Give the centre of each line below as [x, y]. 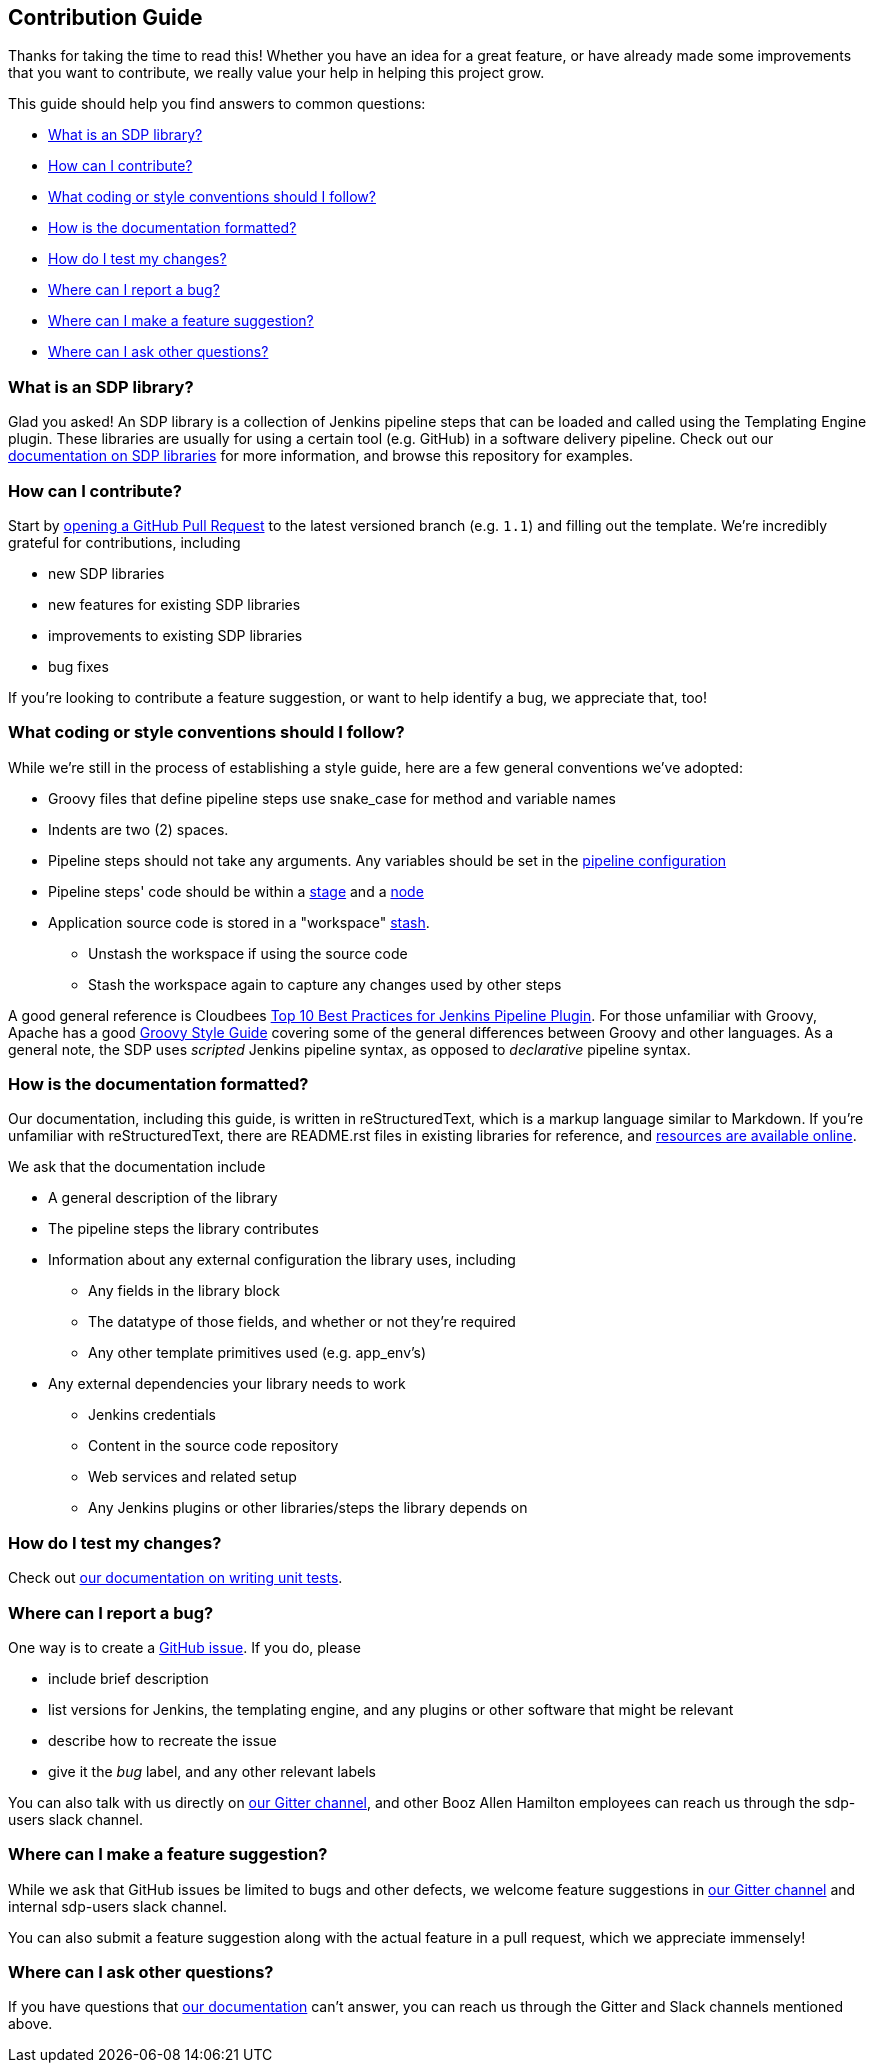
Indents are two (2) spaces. [138, 829]
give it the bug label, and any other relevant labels [212, 1771]
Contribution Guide [105, 17]
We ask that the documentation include [137, 1167]
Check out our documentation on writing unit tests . [175, 1578]
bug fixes [78, 666]
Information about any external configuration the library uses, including [282, 1260]
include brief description [128, 1678]
